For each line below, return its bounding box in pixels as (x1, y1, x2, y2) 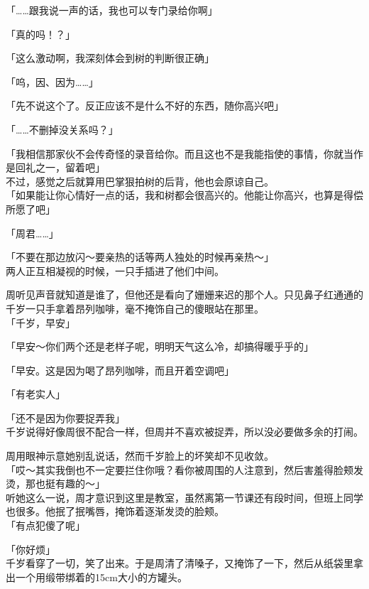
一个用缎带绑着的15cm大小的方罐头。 (15, 569, 187, 584)
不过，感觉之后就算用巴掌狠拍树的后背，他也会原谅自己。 (6, 173, 274, 188)
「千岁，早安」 (6, 315, 75, 330)
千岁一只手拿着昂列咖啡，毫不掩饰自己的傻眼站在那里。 (6, 301, 264, 315)
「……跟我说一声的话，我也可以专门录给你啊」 (6, 3, 218, 17)
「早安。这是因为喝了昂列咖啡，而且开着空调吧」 (6, 362, 234, 377)
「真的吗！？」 (6, 26, 75, 41)
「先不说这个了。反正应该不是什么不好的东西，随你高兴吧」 (6, 98, 284, 113)
